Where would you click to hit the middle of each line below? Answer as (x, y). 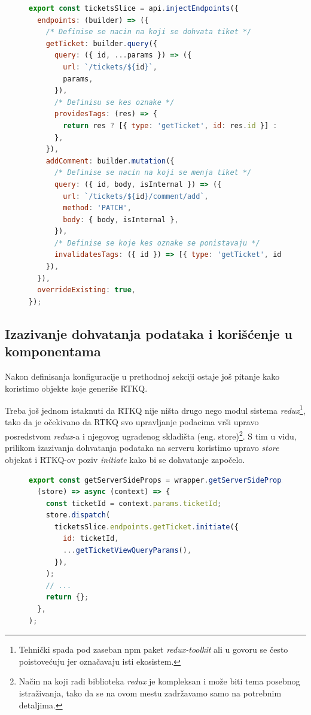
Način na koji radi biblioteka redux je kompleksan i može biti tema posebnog (159, 681)
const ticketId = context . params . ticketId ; (134, 503)
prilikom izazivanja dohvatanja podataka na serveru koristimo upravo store (142, 448)
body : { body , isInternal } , (121, 219)
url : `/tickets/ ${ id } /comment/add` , (136, 196)
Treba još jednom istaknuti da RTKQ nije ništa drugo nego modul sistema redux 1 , (155, 409)
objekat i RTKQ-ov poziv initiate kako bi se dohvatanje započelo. (125, 459)
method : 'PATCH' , (97, 208)
